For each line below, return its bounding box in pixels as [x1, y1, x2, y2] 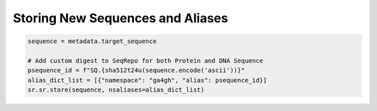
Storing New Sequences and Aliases [13, 10, 228, 26]
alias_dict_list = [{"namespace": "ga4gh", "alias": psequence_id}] [27, 76, 267, 84]
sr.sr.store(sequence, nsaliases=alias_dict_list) [27, 86, 205, 94]
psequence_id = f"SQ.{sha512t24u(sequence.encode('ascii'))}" [27, 67, 245, 74]
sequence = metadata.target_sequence [27, 37, 157, 45]
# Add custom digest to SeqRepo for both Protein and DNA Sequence [27, 56, 264, 65]
